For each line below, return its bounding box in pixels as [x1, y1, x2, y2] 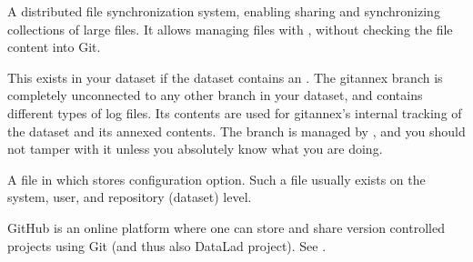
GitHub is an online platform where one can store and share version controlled [7, 217, 445, 237]
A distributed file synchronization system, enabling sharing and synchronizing [7, 2, 440, 20]
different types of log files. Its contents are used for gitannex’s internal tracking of [7, 103, 462, 122]
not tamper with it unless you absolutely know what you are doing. [7, 139, 383, 158]
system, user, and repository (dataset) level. [7, 187, 252, 207]
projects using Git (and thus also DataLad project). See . [7, 236, 327, 255]
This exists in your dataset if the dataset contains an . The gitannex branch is [7, 67, 443, 86]
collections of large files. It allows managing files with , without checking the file [7, 19, 453, 38]
